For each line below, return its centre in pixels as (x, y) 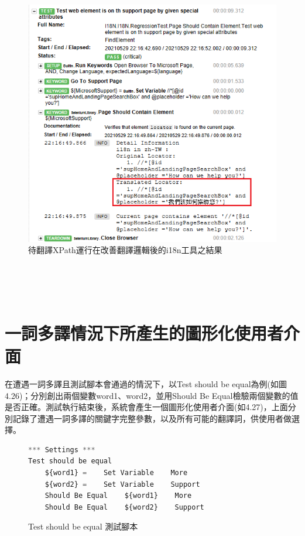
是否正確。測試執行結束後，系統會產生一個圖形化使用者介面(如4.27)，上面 (146, 407)
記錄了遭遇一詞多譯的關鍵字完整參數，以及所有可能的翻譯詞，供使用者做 (152, 418)
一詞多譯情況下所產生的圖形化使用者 (144, 332)
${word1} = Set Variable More (116, 473)
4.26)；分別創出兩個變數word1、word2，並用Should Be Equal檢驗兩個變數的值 (152, 395)
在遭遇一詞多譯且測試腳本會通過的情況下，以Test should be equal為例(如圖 (146, 383)
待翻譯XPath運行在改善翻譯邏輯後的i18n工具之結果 (125, 250)
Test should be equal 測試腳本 (83, 526)
